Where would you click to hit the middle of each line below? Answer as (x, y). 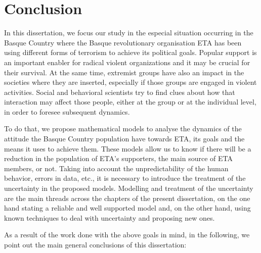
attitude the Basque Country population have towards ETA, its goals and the (124, 139)
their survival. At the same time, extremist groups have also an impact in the (124, 72)
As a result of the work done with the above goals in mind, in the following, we (127, 235)
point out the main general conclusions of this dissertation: (95, 244)
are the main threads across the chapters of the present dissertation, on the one (127, 198)
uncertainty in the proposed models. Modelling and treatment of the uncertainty (129, 188)
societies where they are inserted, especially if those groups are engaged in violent (130, 82)
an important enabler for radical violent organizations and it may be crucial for (127, 62)
